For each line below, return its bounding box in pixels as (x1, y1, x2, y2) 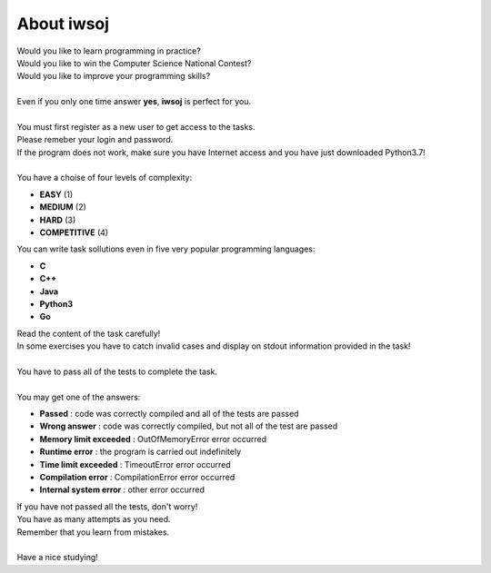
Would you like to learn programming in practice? (16, 45, 202, 56)
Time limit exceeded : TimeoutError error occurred (39, 459, 231, 469)
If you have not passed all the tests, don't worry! (16, 500, 198, 512)
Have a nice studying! (16, 552, 99, 563)
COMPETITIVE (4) (39, 227, 109, 238)
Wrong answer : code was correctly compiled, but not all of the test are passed (39, 420, 338, 431)
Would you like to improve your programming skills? (16, 71, 211, 82)
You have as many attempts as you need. (16, 514, 172, 525)
